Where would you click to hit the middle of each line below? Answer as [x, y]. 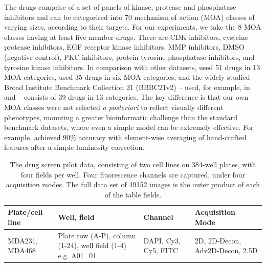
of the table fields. [133, 194]
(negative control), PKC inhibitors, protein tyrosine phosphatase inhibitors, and [129, 57]
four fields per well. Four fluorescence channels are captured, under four [133, 174]
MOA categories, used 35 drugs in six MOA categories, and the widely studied [127, 77]
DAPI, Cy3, [162, 240]
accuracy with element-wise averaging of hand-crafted [162, 137]
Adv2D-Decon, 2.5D [226, 250]
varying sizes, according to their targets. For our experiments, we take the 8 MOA [133, 27]
